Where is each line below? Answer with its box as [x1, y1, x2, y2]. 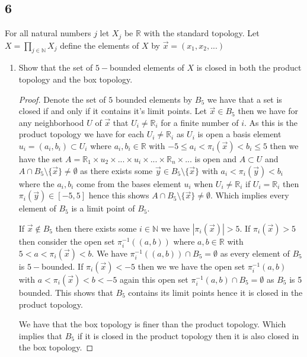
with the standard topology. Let [143, 27, 260, 39]
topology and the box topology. [18, 73, 133, 86]
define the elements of [60, 39, 139, 51]
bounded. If [41, 260, 84, 272]
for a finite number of [161, 116, 239, 128]
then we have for [238, 105, 298, 117]
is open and [194, 153, 236, 165]
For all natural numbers [5, 27, 91, 39]
